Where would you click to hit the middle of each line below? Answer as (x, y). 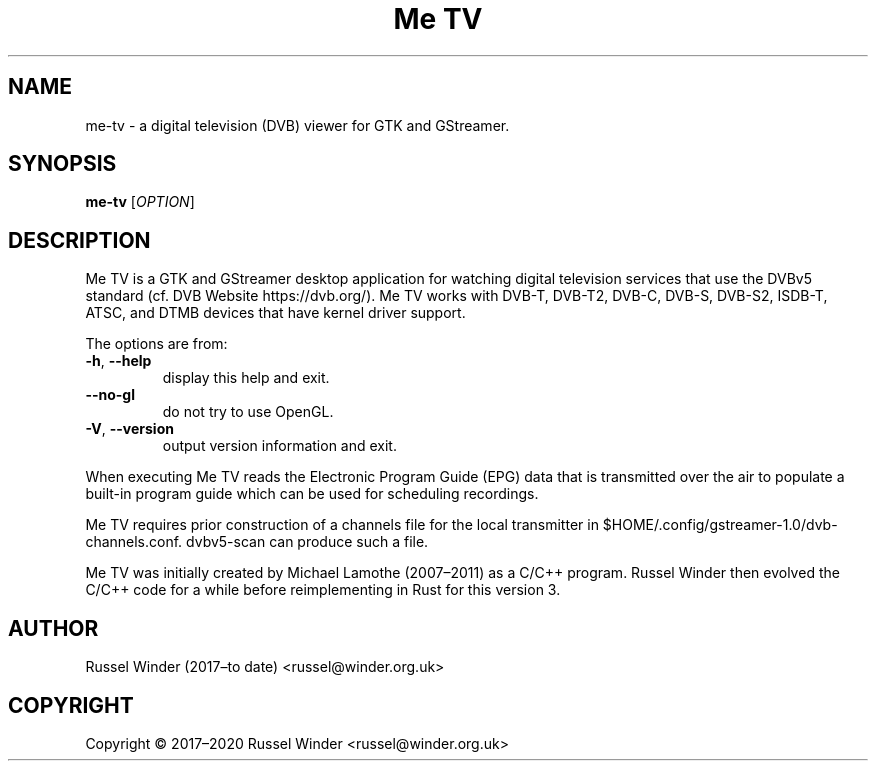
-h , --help (118, 361)
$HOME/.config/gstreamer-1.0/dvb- (720, 525)
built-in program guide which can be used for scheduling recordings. (312, 494)
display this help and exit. (246, 378)
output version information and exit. (279, 446)
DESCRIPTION (79, 240)
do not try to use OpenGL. (248, 412)
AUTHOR (53, 628)
